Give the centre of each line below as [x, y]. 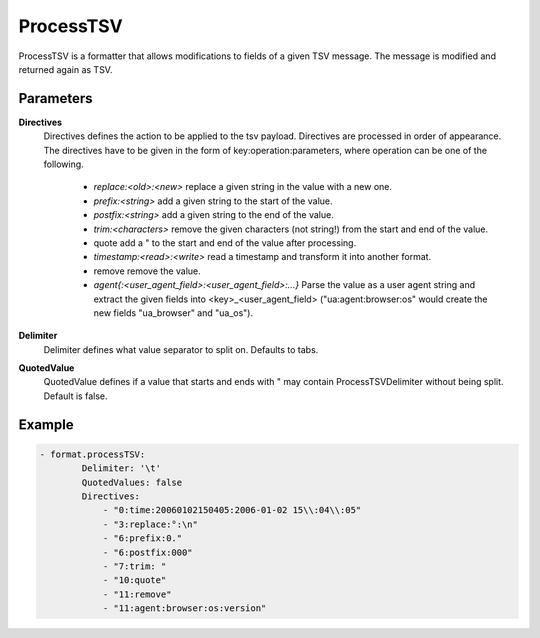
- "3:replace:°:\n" [150, 524]
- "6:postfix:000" [148, 552]
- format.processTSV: [92, 454]
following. [63, 164]
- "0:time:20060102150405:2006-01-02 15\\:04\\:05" [232, 510]
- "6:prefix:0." [142, 538]
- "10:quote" [134, 580]
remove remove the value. [147, 271]
